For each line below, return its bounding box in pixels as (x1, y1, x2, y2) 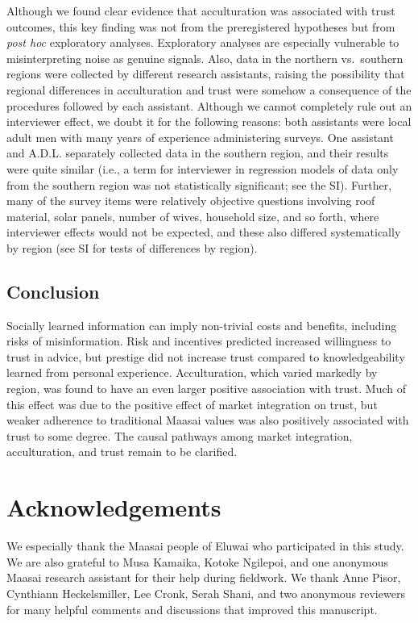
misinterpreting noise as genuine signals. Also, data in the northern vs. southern (6, 49, 404, 66)
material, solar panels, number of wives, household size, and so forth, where (6, 207, 379, 224)
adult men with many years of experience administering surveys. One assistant (6, 128, 394, 145)
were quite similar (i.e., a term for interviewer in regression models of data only (6, 160, 399, 177)
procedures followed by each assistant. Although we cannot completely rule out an (6, 97, 412, 114)
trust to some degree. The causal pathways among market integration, (6, 427, 353, 444)
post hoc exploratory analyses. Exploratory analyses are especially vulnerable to (6, 34, 399, 51)
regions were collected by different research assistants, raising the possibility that (6, 65, 405, 82)
